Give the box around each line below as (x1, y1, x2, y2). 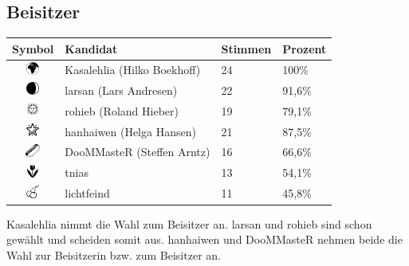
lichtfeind (65, 185, 110, 201)
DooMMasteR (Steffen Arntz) (65, 143, 210, 160)
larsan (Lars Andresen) (65, 81, 178, 98)
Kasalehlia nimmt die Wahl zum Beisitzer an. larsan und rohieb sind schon (6, 215, 372, 232)
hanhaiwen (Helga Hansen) (65, 123, 196, 139)
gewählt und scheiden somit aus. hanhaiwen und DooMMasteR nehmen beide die (6, 231, 403, 248)
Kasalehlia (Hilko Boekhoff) (65, 61, 201, 78)
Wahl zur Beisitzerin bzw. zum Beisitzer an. (6, 246, 221, 263)
